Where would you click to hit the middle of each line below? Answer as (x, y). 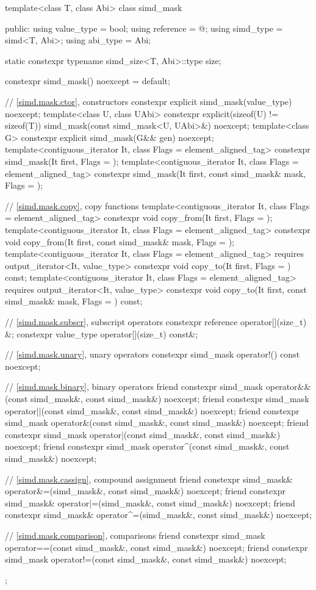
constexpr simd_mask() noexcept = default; (88, 81)
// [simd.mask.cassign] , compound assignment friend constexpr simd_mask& (149, 479)
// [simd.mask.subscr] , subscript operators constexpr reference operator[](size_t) (156, 322)
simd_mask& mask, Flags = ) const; (74, 301)
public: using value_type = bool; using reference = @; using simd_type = (144, 28)
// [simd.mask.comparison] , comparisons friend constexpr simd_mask (135, 535)
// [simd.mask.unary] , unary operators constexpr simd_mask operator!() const (153, 354)
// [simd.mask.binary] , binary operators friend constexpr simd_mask (134, 387)
